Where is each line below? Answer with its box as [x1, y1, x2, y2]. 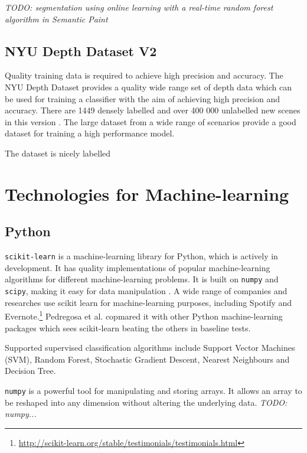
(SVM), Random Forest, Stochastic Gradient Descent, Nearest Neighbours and [5, 353, 290, 365]
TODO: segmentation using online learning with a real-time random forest [5, 1, 273, 13]
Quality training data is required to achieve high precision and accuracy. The [5, 69, 283, 82]
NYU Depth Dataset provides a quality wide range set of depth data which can [5, 80, 292, 93]
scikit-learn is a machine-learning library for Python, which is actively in [5, 250, 278, 262]
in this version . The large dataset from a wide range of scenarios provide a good [5, 115, 296, 128]
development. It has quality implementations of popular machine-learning [5, 261, 270, 273]
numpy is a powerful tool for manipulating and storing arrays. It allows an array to [5, 384, 302, 396]
